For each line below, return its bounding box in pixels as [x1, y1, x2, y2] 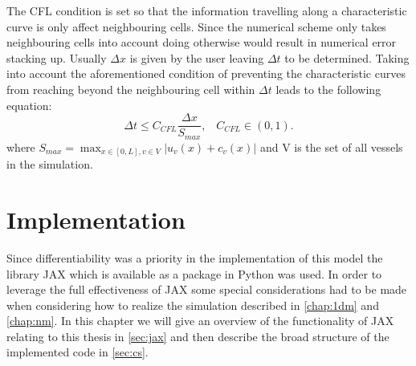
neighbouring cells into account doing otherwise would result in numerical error [6, 34, 397, 51]
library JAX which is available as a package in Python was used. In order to [6, 265, 382, 282]
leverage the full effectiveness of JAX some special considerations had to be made [6, 281, 407, 298]
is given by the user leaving [129, 49, 264, 66]
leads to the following [275, 80, 381, 97]
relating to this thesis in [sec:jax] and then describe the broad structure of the [6, 327, 389, 344]
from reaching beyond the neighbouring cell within [6, 80, 255, 97]
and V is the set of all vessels [259, 138, 403, 155]
